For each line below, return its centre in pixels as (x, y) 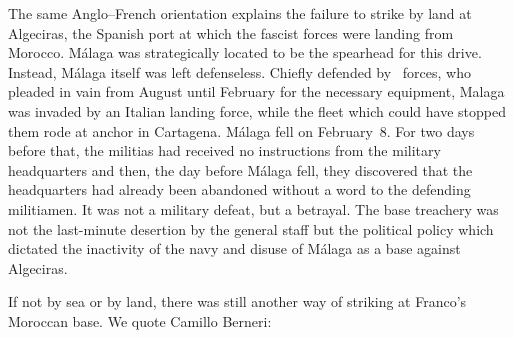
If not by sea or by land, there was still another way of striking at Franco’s (237, 301)
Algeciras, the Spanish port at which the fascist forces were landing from (231, 32)
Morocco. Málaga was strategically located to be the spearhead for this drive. (245, 52)
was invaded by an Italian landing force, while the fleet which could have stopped (257, 110)
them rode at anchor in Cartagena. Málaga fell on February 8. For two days (241, 130)
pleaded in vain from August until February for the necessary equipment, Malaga (256, 91)
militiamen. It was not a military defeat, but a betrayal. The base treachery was (253, 208)
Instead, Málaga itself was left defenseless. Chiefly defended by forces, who (239, 71)
